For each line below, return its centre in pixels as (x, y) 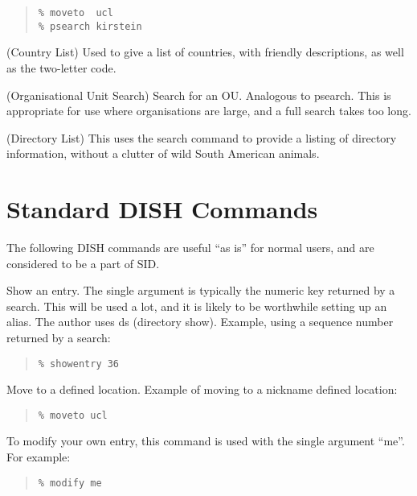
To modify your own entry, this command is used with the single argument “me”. (206, 441)
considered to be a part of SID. (83, 263)
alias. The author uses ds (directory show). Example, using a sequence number (200, 322)
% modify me (70, 483)
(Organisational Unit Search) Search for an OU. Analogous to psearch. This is (199, 95)
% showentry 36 (79, 364)
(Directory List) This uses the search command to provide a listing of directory (202, 137)
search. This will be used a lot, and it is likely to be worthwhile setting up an (197, 306)
